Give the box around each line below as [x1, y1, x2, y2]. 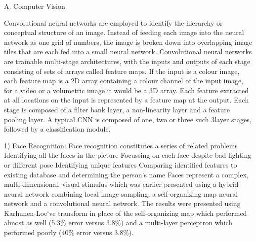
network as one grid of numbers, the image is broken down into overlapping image [4, 36, 253, 47]
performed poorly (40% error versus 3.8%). [4, 227, 134, 238]
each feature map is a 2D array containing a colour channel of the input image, [4, 75, 244, 86]
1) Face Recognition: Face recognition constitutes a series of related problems [4, 140, 238, 150]
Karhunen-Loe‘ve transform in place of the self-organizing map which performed [4, 207, 247, 218]
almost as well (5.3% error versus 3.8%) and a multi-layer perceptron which [4, 217, 233, 228]
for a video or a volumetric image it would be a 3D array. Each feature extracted [4, 85, 249, 95]
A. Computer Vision [4, 1, 65, 11]
